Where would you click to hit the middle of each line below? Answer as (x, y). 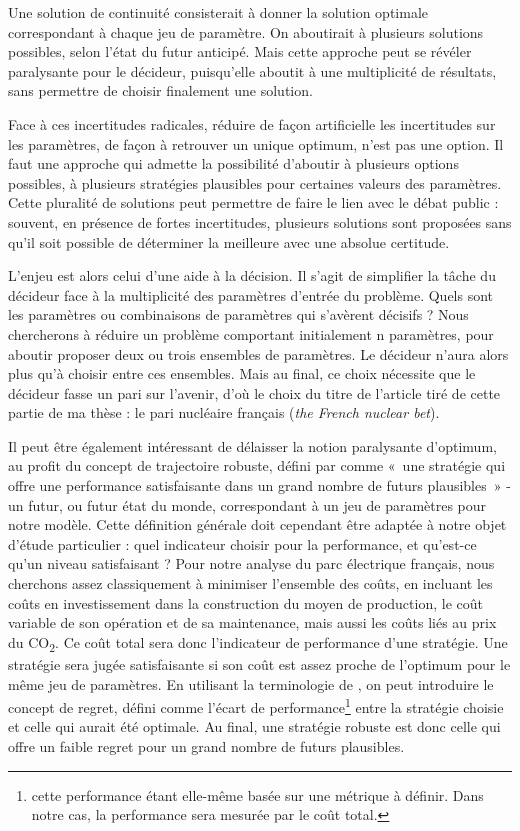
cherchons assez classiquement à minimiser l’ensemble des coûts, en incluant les (250, 583)
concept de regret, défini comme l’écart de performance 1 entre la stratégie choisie (256, 705)
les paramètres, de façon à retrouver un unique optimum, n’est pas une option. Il (256, 143)
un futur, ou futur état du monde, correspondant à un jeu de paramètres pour (247, 504)
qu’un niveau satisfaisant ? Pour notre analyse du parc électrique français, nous (251, 563)
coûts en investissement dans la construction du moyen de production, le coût (245, 602)
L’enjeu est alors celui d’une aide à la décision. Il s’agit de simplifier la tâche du (252, 275)
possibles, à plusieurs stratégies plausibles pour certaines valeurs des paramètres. (255, 182)
